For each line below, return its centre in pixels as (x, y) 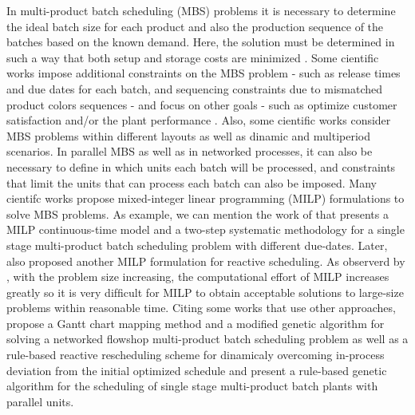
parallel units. (40, 401)
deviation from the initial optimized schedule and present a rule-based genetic (197, 370)
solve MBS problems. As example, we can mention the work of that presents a (198, 213)
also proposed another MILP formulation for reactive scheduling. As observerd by (206, 261)
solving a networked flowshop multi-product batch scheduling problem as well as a (207, 339)
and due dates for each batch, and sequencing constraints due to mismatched (195, 88)
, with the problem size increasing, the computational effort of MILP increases (198, 277)
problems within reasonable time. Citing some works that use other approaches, (201, 308)
